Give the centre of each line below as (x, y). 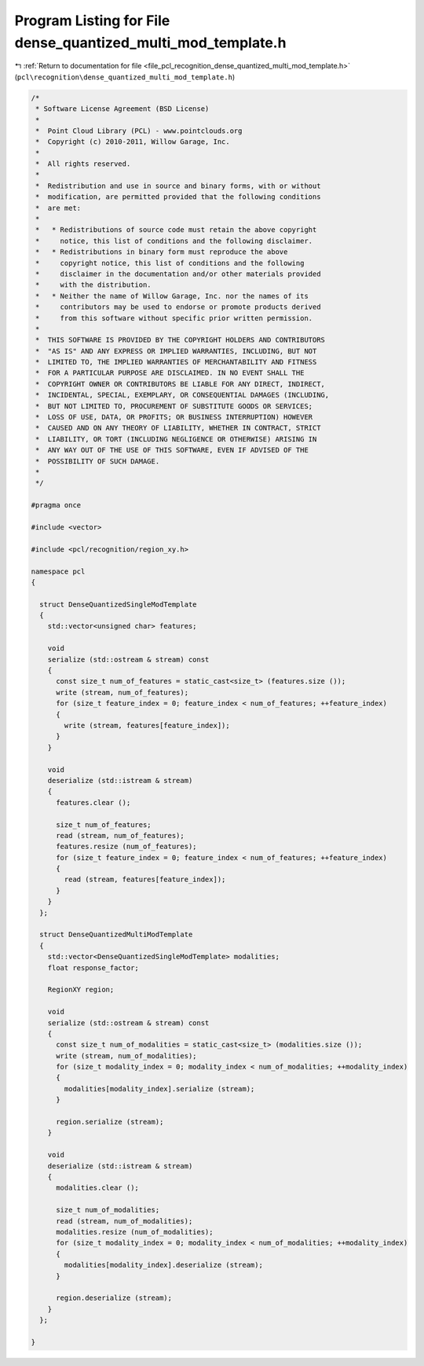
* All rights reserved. (83, 164)
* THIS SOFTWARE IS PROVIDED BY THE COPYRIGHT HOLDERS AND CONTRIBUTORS (181, 340)
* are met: (58, 208)
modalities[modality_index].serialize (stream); (159, 1089)
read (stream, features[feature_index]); (145, 880)
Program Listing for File (92, 20)
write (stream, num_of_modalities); (126, 1056)
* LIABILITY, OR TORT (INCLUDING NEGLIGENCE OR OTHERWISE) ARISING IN (176, 439)
